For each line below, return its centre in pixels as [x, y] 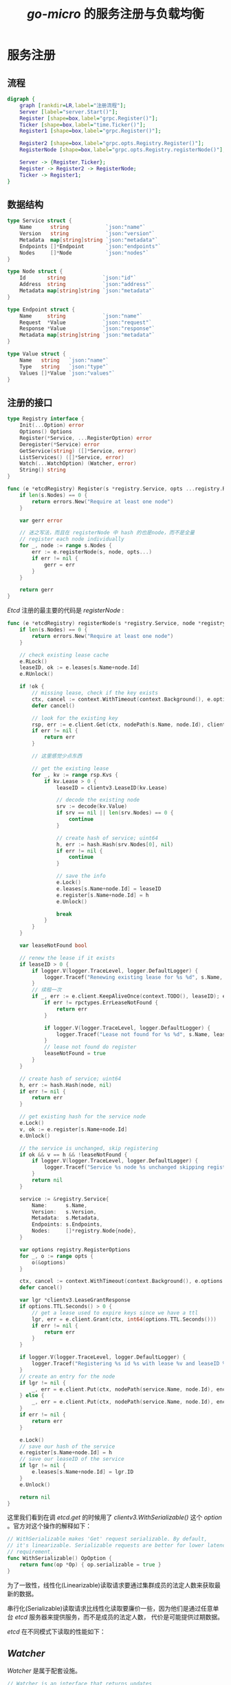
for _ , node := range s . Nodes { [66, 546]
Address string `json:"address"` [86, 285]
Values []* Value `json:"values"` [67, 373]
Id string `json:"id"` [78, 278]
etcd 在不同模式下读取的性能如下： [57, 1631]
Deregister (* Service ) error [59, 444]
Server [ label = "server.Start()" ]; [69, 112]
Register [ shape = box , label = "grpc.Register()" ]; [89, 118]
